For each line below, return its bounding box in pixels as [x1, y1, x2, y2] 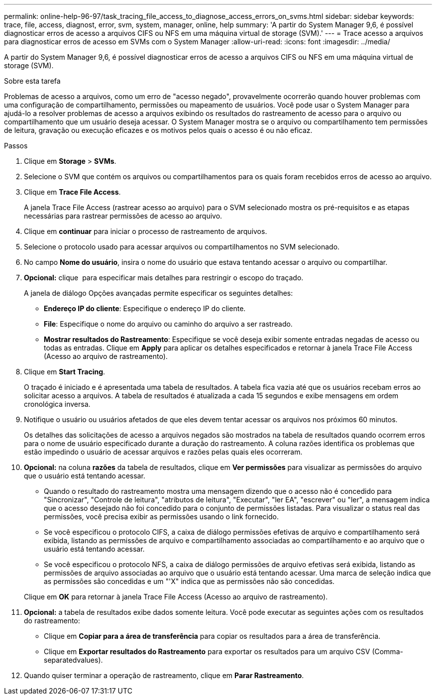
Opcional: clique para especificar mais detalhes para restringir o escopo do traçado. [24, 273, 304, 282]
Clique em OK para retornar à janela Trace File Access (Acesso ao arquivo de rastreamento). [24, 592, 328, 601]
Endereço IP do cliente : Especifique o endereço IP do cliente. [44, 304, 246, 313]
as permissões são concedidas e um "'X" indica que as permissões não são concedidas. [44, 577, 335, 585]
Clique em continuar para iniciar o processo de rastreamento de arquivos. [24, 227, 267, 235]
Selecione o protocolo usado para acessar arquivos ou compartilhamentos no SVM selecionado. [24, 242, 340, 251]
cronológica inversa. [24, 400, 91, 408]
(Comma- [372, 647, 403, 656]
